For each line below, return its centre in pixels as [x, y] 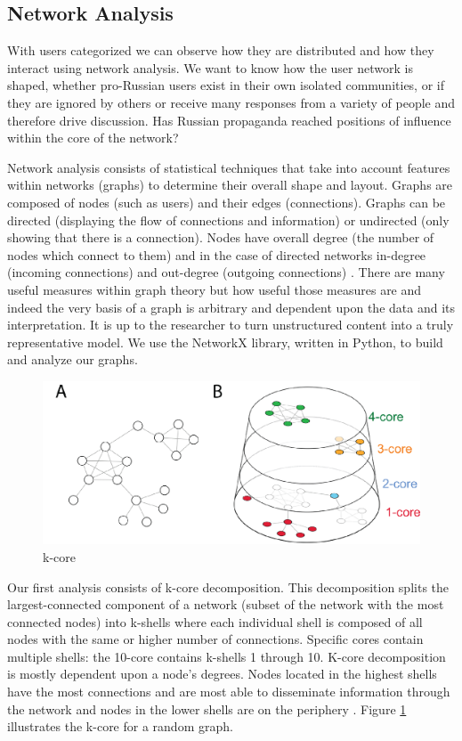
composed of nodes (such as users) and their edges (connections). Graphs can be [227, 202]
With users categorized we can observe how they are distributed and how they [221, 50]
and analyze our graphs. [73, 359]
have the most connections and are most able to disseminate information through [229, 692]
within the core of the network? [93, 138]
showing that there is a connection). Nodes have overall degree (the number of [221, 237]
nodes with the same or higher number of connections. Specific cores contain [215, 639]
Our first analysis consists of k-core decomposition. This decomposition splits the [228, 586]
